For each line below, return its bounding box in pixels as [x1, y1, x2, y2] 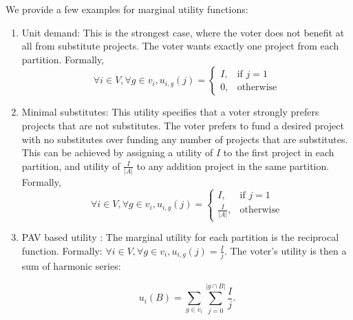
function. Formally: [21, 243, 103, 257]
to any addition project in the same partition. [136, 158, 330, 173]
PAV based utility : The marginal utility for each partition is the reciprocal [21, 230, 339, 244]
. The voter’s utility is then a [224, 243, 347, 257]
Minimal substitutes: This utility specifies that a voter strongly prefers [21, 105, 319, 119]
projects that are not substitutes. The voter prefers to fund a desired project [21, 118, 344, 132]
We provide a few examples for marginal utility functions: [6, 2, 248, 16]
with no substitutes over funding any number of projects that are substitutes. [21, 131, 348, 146]
